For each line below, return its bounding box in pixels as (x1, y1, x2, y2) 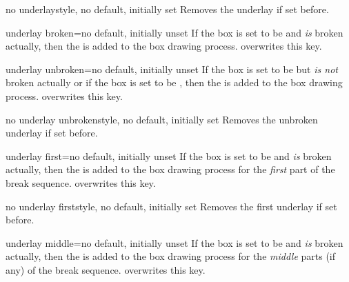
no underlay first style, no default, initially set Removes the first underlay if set (6, 199, 337, 213)
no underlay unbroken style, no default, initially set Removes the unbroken (6, 112, 318, 126)
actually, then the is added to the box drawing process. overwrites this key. (6, 39, 322, 53)
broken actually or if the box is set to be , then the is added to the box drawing (6, 75, 343, 90)
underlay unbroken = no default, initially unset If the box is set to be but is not (6, 61, 338, 76)
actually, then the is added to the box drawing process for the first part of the (6, 162, 335, 177)
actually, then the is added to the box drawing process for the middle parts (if (6, 249, 336, 263)
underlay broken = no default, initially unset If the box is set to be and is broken (6, 25, 343, 39)
